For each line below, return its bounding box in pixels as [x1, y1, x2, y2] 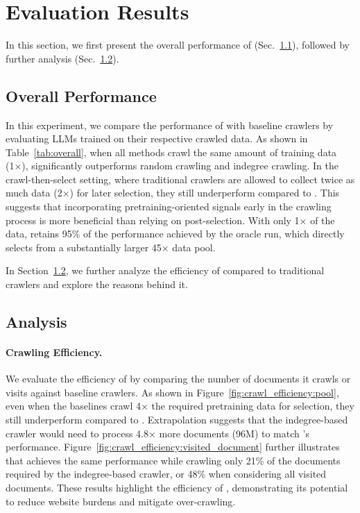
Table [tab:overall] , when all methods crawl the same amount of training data [6, 144, 337, 159]
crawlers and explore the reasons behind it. [6, 277, 188, 292]
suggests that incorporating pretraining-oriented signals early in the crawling [6, 199, 332, 214]
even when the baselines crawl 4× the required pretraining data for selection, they [6, 398, 354, 413]
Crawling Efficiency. [6, 345, 103, 360]
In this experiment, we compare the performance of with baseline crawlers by [6, 117, 334, 132]
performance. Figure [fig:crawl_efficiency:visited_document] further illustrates [6, 439, 340, 454]
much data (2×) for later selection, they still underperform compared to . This [6, 185, 340, 200]
